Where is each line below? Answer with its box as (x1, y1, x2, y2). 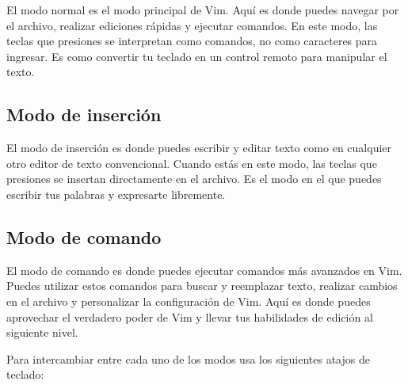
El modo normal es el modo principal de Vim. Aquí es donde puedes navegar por (6, 2, 399, 17)
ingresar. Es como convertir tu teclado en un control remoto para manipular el (6, 48, 387, 64)
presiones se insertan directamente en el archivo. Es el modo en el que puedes (6, 170, 382, 187)
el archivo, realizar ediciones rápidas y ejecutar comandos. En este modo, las (6, 17, 378, 33)
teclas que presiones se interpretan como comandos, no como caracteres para (6, 32, 378, 49)
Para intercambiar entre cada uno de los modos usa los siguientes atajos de (6, 350, 370, 367)
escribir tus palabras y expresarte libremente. (6, 185, 226, 202)
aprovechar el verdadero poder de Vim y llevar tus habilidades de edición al (6, 308, 373, 325)
